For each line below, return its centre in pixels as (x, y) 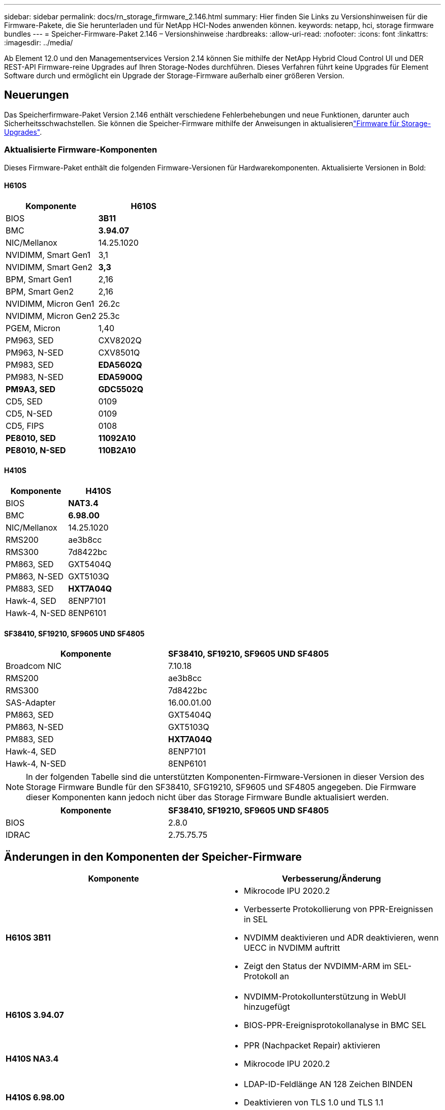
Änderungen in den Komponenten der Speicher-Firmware (153, 857)
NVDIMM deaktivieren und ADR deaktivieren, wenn (341, 938)
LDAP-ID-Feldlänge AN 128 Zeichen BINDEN (328, 1084)
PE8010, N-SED (36, 450)
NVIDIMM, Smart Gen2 (49, 267)
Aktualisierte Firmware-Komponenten (81, 150)
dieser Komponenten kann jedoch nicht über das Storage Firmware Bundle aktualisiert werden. (208, 797)
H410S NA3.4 (32, 1059)
